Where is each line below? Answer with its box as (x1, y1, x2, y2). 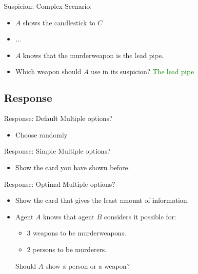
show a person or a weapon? (45, 260, 130, 271)
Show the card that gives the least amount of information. (15, 195, 189, 205)
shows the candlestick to (22, 17, 96, 27)
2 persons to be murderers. (27, 244, 107, 254)
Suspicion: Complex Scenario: (4, 1, 92, 11)
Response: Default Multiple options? (4, 113, 113, 123)
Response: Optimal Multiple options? (4, 178, 115, 189)
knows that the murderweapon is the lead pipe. (22, 50, 164, 60)
